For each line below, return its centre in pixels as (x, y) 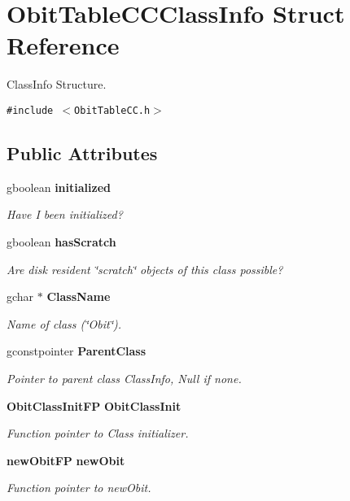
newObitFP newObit (66, 460)
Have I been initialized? (65, 214)
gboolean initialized (59, 187)
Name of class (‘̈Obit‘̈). (64, 323)
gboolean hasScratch (61, 241)
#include (30, 110)
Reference (63, 45)
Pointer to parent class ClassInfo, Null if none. (124, 378)
